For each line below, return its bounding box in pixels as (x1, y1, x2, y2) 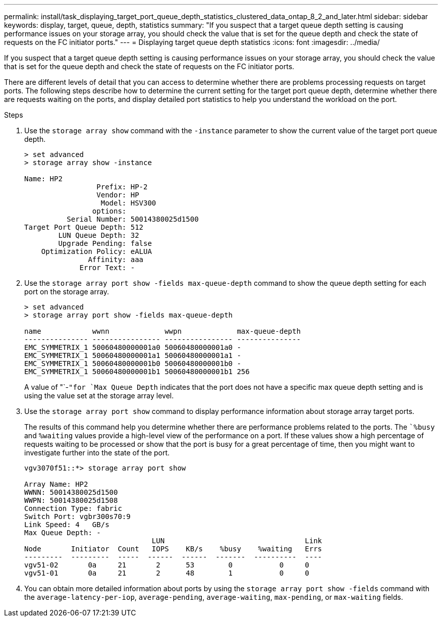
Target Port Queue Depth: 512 (24, 223, 144, 231)
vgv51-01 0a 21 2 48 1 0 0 (24, 569, 309, 577)
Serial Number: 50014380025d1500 (67, 215, 199, 223)
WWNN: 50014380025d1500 (24, 488, 118, 496)
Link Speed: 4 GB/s (24, 521, 109, 529)
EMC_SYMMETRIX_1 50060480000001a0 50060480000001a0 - (24, 343, 241, 351)
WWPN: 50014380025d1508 (24, 496, 118, 504)
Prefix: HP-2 (96, 183, 148, 191)
